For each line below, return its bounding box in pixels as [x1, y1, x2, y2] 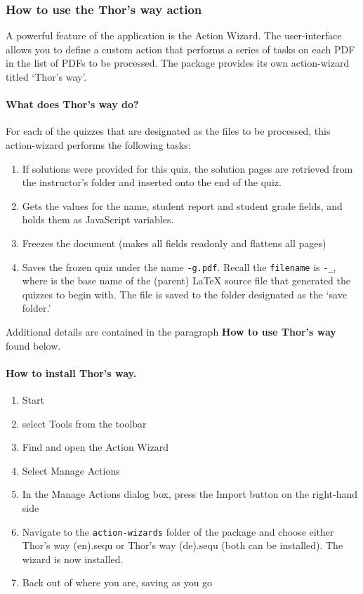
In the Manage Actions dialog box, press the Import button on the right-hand [22, 487, 357, 501]
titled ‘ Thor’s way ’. [6, 70, 87, 84]
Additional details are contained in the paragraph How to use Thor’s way [6, 324, 336, 338]
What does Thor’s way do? [6, 97, 139, 112]
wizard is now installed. [22, 551, 124, 566]
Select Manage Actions [22, 463, 120, 477]
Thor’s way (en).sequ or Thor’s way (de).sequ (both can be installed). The [22, 538, 343, 553]
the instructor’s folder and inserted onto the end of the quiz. [22, 175, 282, 190]
